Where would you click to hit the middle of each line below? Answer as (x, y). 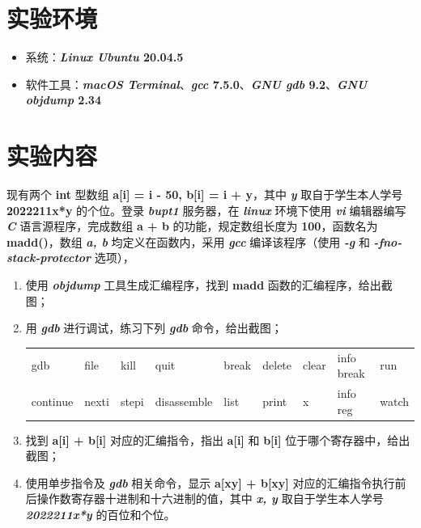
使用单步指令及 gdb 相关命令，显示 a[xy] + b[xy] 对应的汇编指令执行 (210, 482)
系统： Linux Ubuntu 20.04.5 (104, 57)
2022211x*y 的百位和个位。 (100, 515)
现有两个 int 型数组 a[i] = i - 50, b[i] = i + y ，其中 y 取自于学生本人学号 (205, 194)
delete (277, 365)
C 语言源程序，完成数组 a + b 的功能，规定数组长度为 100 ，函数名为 (192, 226)
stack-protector (49, 258)
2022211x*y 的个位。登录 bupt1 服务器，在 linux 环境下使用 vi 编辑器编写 (206, 210)
